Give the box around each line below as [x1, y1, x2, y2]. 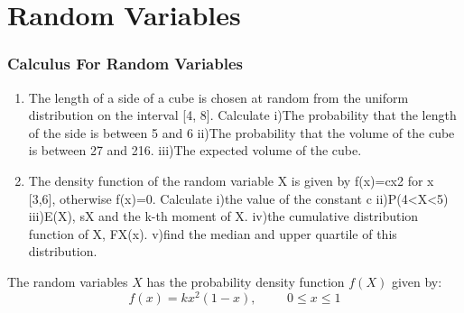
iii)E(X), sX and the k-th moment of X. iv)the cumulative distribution [28, 207, 419, 226]
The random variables [7, 272, 128, 290]
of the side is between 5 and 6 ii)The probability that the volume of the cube [28, 123, 455, 142]
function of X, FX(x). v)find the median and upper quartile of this [28, 224, 397, 243]
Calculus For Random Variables [7, 52, 243, 75]
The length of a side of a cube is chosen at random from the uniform [28, 87, 409, 106]
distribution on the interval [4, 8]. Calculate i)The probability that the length [28, 106, 457, 124]
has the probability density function [146, 272, 345, 290]
